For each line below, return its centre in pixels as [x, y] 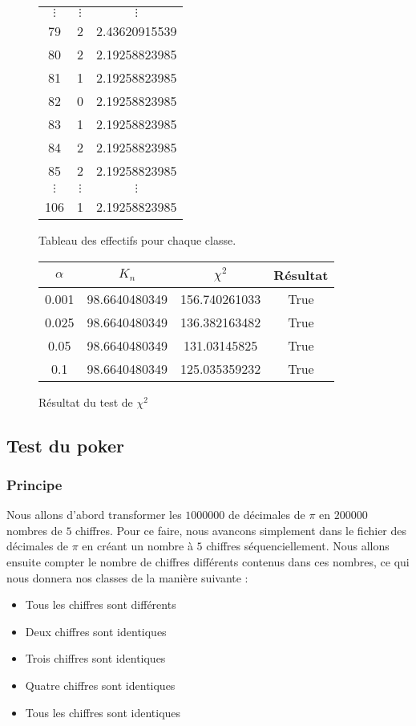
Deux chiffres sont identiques [96, 631]
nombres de [34, 530]
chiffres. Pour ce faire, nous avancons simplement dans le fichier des [241, 530]
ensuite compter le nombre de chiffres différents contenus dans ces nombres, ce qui [208, 561]
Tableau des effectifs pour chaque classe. [137, 240]
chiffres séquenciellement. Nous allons [298, 546]
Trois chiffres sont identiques [95, 658]
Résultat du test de [86, 402]
